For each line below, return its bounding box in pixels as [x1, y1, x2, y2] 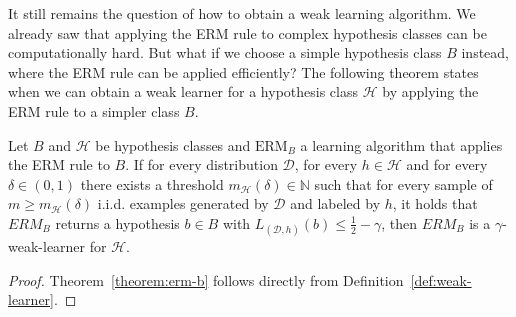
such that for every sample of [314, 173, 493, 194]
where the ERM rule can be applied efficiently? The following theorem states [8, 61, 479, 82]
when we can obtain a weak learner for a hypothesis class [8, 81, 358, 102]
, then [381, 212, 418, 233]
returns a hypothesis [55, 212, 180, 233]
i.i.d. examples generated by [97, 193, 269, 214]
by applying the [382, 81, 479, 102]
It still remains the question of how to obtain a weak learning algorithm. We [8, 3, 476, 23]
